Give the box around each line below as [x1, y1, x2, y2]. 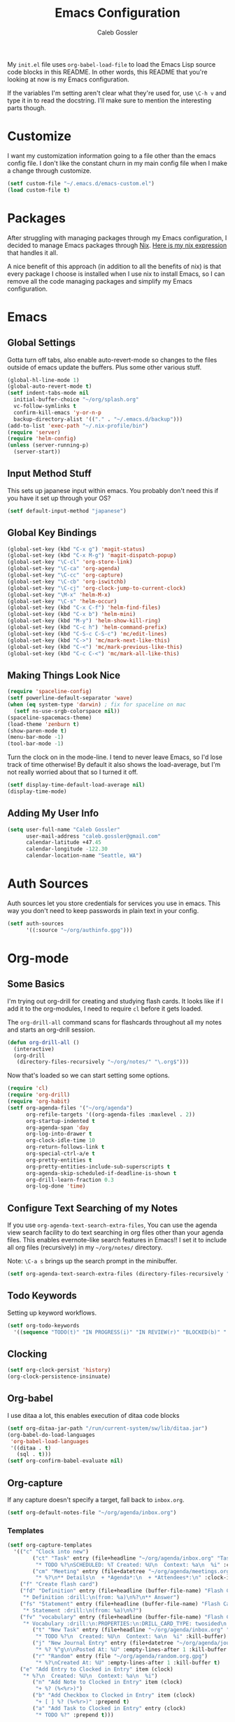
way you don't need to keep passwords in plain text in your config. [7, 907, 199, 914]
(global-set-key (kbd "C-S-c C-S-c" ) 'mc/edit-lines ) [7, 630, 168, 637]
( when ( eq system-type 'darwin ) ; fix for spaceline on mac [7, 701, 187, 708]
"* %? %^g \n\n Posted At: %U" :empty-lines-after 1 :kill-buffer [35, 1646, 227, 1653]
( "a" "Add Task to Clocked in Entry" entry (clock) [32, 1704, 187, 1711]
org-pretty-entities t [25, 1157, 92, 1164]
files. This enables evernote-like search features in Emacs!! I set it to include [7, 1236, 227, 1244]
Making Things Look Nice [7, 669, 121, 681]
